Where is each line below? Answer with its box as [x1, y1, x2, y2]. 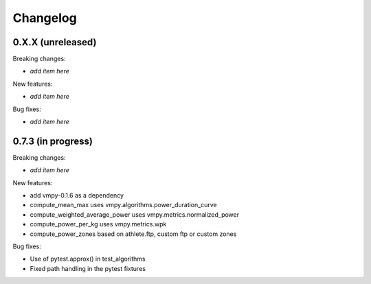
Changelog [12, 10, 77, 25]
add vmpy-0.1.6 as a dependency [30, 191, 124, 200]
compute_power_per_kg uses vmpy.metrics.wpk [30, 220, 167, 228]
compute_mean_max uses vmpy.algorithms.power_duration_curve [30, 201, 217, 209]
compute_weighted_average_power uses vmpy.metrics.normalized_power [30, 210, 240, 219]
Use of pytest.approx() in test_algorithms [30, 255, 146, 263]
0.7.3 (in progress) [12, 135, 93, 147]
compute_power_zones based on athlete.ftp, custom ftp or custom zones [30, 230, 237, 238]
